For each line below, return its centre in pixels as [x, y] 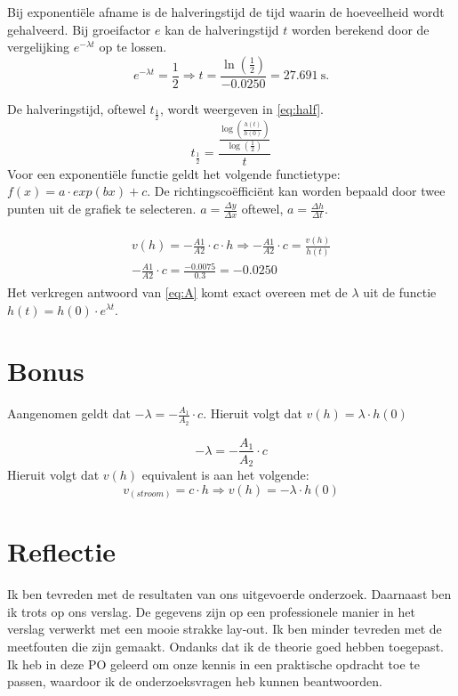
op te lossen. [133, 47]
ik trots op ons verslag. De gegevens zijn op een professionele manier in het [211, 611]
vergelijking [39, 47]
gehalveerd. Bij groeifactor [79, 29]
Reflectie [62, 551]
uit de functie [400, 291]
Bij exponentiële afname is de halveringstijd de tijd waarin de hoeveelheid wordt [226, 12]
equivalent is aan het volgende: [225, 475]
